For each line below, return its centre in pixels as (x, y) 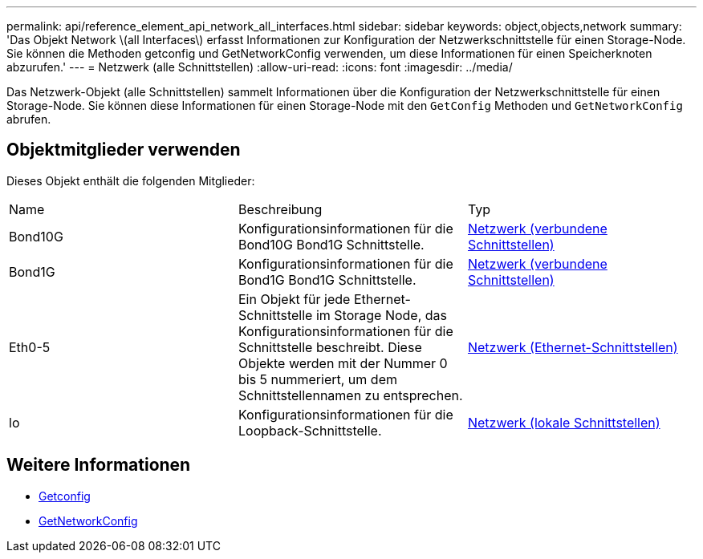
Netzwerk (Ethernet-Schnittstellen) (573, 347)
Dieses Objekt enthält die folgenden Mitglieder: (131, 180)
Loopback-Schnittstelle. (310, 430)
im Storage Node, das (382, 315)
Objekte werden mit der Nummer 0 (343, 363)
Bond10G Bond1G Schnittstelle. (331, 244)
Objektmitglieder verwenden (124, 150)
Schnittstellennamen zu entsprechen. (350, 395)
